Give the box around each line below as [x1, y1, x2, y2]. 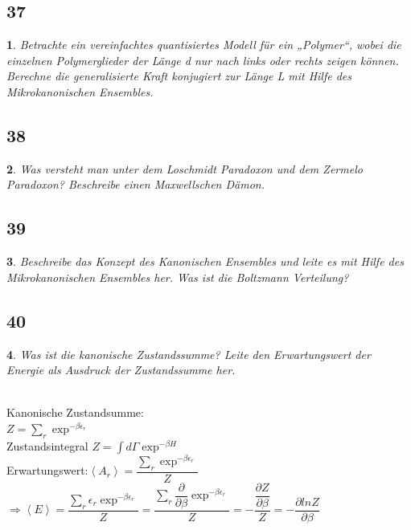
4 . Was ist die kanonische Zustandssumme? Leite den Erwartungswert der [6, 345, 371, 362]
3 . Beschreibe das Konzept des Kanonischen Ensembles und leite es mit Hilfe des [6, 253, 404, 270]
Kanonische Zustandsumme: [6, 404, 144, 421]
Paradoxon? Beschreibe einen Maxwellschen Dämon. [6, 176, 265, 193]
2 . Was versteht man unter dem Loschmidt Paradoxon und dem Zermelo [6, 160, 363, 177]
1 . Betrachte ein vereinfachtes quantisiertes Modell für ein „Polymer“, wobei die [6, 36, 401, 53]
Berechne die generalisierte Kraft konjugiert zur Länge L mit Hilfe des [6, 67, 352, 84]
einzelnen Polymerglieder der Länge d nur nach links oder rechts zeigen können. [6, 51, 399, 68]
